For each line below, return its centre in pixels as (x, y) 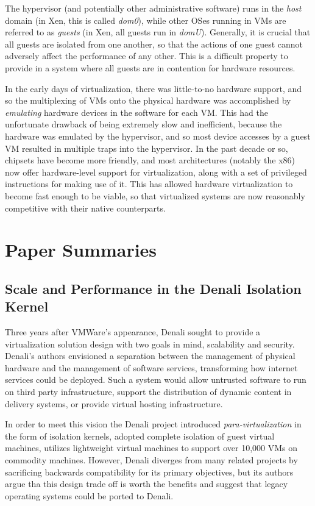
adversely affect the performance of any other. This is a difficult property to (147, 56)
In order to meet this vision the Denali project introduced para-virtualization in (153, 424)
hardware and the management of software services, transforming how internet (151, 367)
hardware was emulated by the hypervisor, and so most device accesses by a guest (158, 136)
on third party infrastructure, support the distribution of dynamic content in (148, 392)
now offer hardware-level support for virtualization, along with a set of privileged (156, 172)
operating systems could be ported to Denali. (89, 495)
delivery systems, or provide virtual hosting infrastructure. (114, 403)
